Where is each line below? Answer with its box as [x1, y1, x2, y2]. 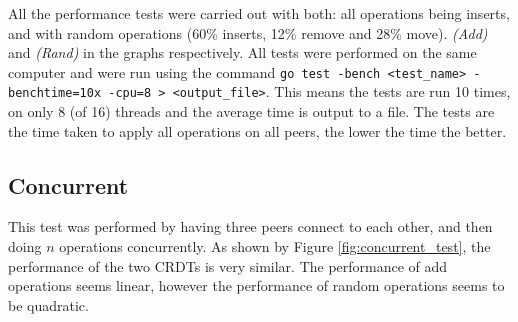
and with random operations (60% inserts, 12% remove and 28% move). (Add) [8, 22, 488, 43]
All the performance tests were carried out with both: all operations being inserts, [8, 3, 510, 23]
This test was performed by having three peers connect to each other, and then [8, 216, 493, 237]
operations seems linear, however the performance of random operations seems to [8, 275, 505, 296]
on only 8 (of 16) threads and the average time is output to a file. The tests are [8, 101, 495, 122]
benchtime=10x [8, 86, 102, 101]
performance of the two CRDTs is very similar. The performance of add [8, 255, 448, 276]
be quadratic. [8, 294, 89, 315]
